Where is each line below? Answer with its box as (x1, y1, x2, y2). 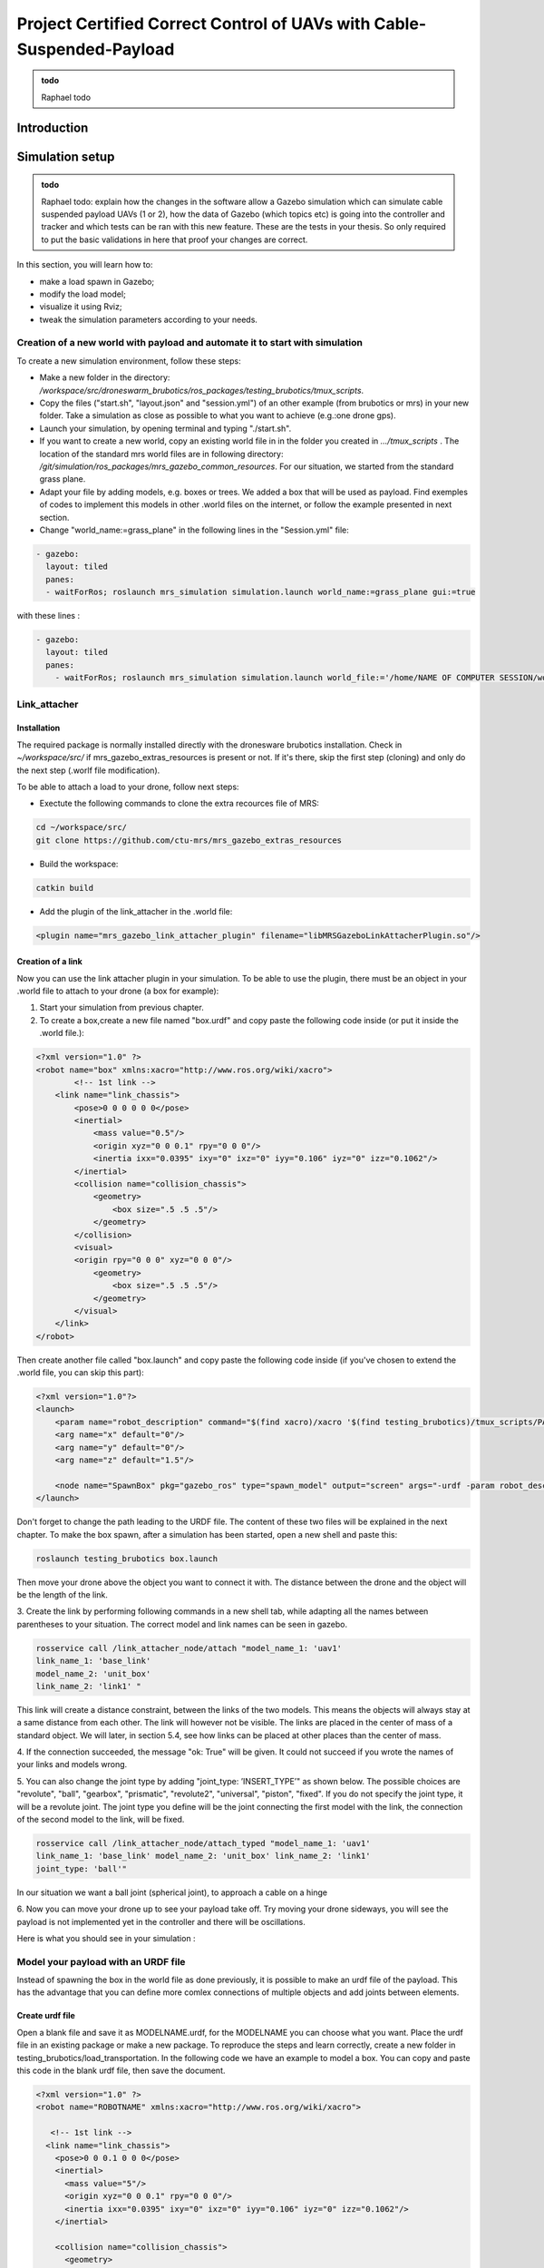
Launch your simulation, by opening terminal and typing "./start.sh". (39, 423, 292, 434)
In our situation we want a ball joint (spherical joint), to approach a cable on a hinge (16, 1887, 328, 1898)
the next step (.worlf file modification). (16, 765, 160, 776)
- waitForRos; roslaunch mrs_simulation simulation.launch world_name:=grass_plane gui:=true (45, 587, 476, 598)
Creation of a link (16, 956, 83, 967)
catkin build (35, 883, 94, 893)
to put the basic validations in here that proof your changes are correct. (41, 234, 308, 245)
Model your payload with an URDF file (16, 1955, 186, 1968)
